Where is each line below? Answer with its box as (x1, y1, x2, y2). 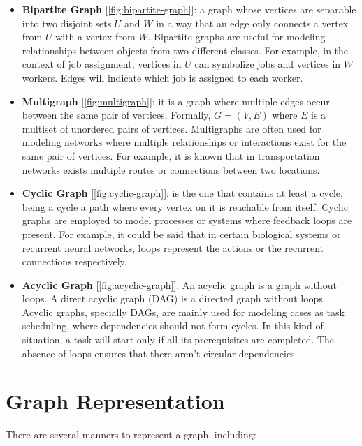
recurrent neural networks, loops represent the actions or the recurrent (22, 240, 324, 255)
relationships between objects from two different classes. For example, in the (22, 43, 349, 57)
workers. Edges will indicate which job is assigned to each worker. (22, 70, 303, 84)
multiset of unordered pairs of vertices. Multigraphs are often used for (22, 121, 321, 135)
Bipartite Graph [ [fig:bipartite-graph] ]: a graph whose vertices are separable (22, 2, 356, 16)
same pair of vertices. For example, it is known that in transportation (22, 148, 320, 163)
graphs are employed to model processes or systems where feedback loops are (22, 213, 352, 228)
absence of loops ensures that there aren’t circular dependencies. (22, 345, 298, 360)
